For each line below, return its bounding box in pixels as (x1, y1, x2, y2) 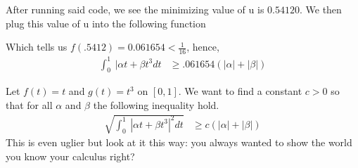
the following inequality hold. (93, 97, 219, 112)
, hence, (186, 39, 219, 54)
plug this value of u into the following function (6, 15, 206, 30)
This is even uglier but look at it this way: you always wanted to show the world (6, 135, 352, 150)
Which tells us (6, 39, 68, 54)
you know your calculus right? (6, 148, 135, 163)
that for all (6, 97, 53, 112)
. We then (299, 2, 342, 16)
